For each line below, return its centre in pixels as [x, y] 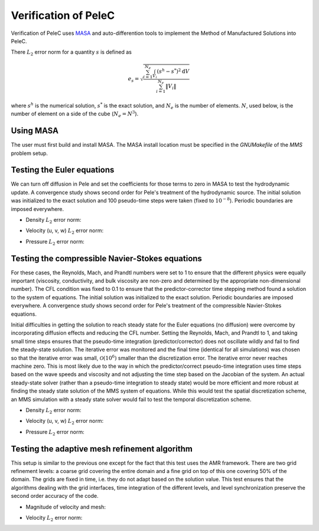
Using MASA [35, 131]
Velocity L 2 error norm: [54, 518]
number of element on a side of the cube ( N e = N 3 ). [75, 114]
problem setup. [30, 153]
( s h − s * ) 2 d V [173, 71]
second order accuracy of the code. [55, 496]
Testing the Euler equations [63, 170]
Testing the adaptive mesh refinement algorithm [102, 449]
